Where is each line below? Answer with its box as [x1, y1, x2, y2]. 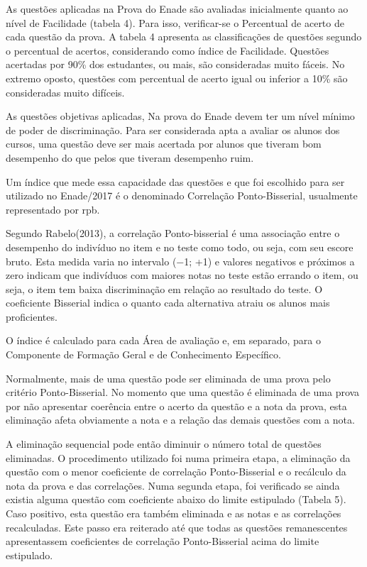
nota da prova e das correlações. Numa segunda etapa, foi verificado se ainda [6, 478, 340, 492]
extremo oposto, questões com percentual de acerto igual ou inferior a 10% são [6, 70, 348, 85]
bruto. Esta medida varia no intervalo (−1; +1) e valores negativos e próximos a [6, 253, 355, 268]
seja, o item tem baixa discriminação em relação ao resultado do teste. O [6, 281, 323, 296]
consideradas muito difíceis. [6, 84, 125, 99]
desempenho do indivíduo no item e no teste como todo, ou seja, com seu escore [6, 239, 354, 254]
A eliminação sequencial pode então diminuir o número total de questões [6, 436, 322, 451]
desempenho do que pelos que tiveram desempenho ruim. [6, 150, 254, 165]
